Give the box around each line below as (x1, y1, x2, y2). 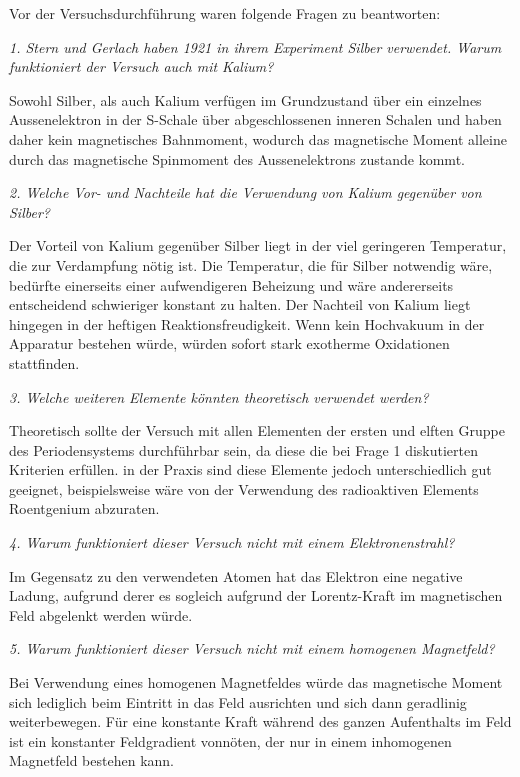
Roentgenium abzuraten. (9, 498, 160, 519)
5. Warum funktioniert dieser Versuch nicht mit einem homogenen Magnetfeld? (9, 638, 495, 659)
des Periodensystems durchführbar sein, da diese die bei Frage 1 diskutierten (9, 439, 479, 460)
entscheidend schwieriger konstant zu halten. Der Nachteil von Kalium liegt (9, 294, 471, 315)
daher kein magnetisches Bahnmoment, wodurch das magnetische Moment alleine (9, 128, 507, 149)
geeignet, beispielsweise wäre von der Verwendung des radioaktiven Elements (9, 478, 479, 499)
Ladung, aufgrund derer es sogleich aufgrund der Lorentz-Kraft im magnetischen (9, 585, 503, 606)
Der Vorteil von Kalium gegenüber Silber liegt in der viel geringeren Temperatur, (9, 235, 507, 256)
